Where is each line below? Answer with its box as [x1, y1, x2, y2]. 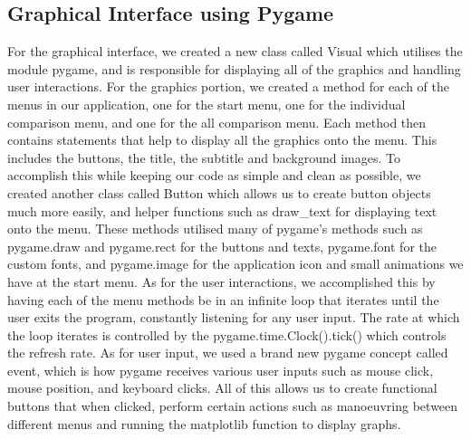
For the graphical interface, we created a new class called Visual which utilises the [7, 42, 463, 61]
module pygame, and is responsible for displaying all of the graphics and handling [7, 59, 461, 78]
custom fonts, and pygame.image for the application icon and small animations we [7, 254, 464, 273]
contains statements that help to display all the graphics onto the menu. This [7, 130, 437, 149]
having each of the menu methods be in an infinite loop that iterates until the [7, 290, 439, 309]
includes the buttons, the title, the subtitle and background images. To [7, 148, 400, 167]
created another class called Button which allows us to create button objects [7, 183, 431, 202]
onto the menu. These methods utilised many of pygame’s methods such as [7, 219, 423, 238]
